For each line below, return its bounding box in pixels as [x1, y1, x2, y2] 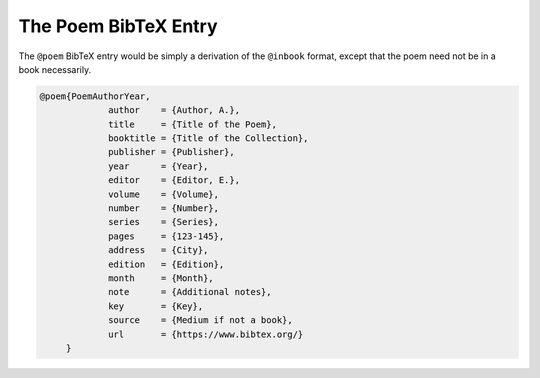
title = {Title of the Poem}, [108, 118, 277, 130]
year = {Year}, [108, 160, 209, 172]
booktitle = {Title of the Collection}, [108, 133, 309, 144]
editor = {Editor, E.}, [108, 175, 240, 186]
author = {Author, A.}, [108, 105, 240, 116]
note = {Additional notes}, [108, 286, 272, 298]
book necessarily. [18, 63, 92, 75]
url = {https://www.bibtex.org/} [108, 328, 304, 340]
